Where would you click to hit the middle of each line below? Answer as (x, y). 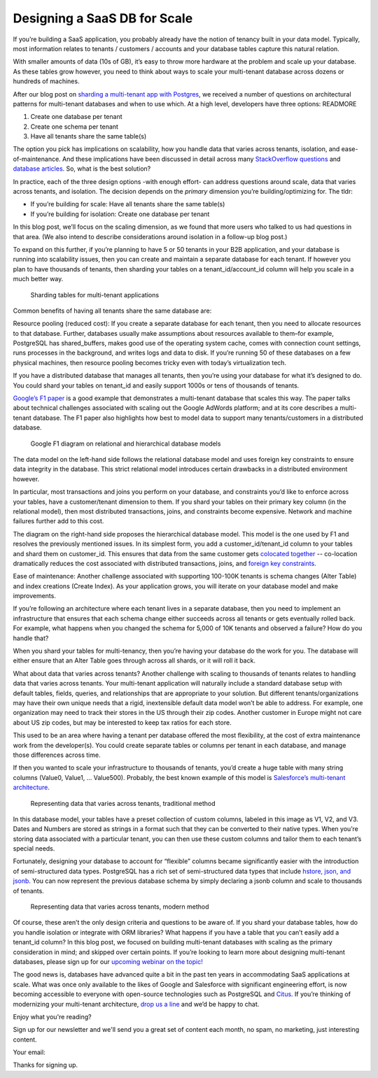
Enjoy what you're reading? (52, 1016)
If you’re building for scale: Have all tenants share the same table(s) (128, 204)
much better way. (38, 279)
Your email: (29, 1052)
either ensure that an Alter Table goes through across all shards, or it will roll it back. (134, 660)
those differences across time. (57, 755)
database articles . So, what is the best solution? (82, 169)
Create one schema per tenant (75, 127)
